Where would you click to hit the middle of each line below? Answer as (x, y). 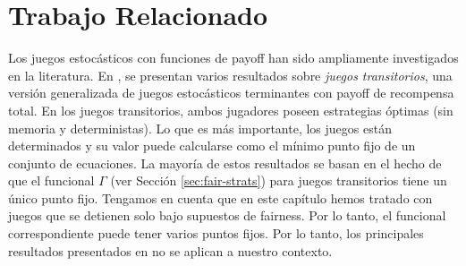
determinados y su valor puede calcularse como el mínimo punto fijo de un (212, 146)
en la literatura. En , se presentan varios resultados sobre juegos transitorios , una (230, 75)
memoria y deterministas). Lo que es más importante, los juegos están (200, 128)
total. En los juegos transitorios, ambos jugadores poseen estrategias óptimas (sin (231, 110)
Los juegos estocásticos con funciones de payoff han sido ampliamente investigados (233, 58)
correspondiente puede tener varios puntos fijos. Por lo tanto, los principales (216, 233)
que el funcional (51, 180)
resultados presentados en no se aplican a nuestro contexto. (170, 250)
